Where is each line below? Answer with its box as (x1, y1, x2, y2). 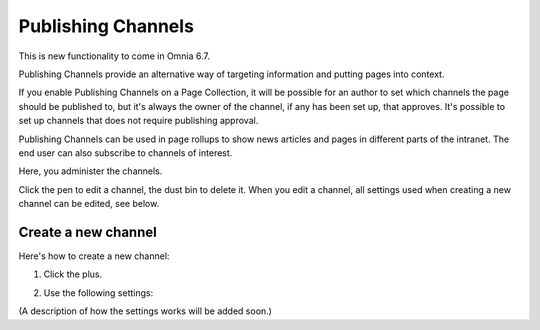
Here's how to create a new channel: (18, 250, 170, 262)
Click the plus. (43, 268, 103, 280)
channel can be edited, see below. (18, 198, 160, 210)
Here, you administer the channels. (18, 165, 163, 177)
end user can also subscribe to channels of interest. (18, 146, 233, 159)
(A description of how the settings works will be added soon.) (18, 305, 272, 317)
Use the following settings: (43, 286, 154, 299)
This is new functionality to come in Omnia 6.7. (18, 50, 210, 62)
